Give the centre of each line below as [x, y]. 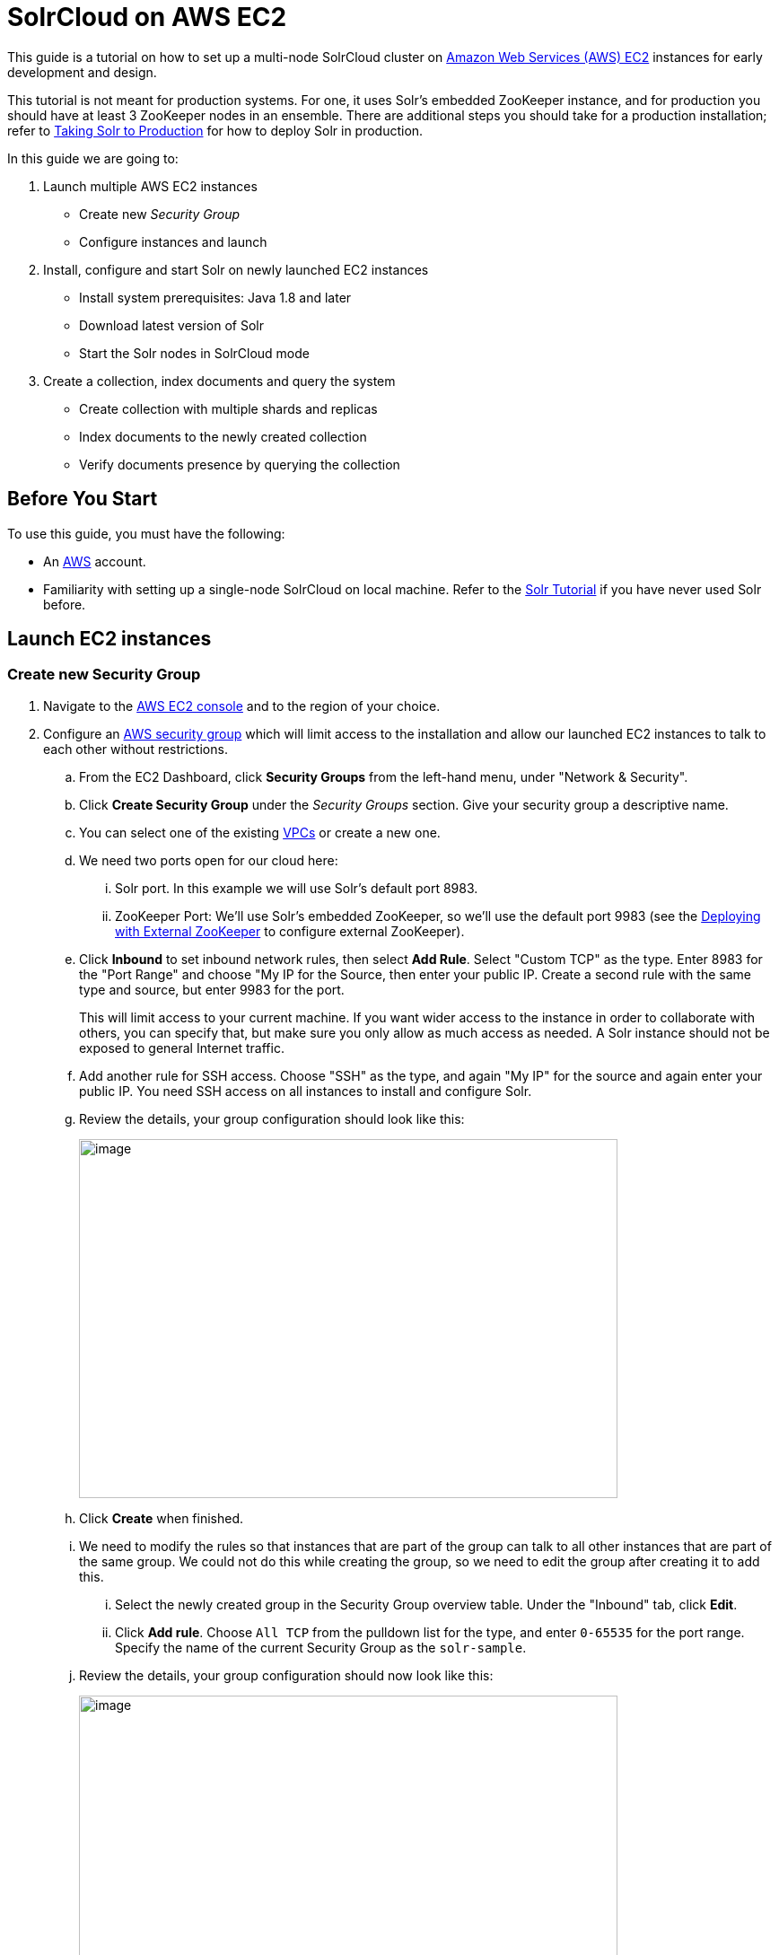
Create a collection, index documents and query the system [219, 381]
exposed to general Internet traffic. [182, 1048]
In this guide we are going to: [93, 158]
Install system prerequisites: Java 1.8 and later [215, 297]
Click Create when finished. [162, 1518]
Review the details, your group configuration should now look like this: [286, 1675]
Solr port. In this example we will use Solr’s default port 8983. [297, 888]
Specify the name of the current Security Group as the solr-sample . [321, 1647]
